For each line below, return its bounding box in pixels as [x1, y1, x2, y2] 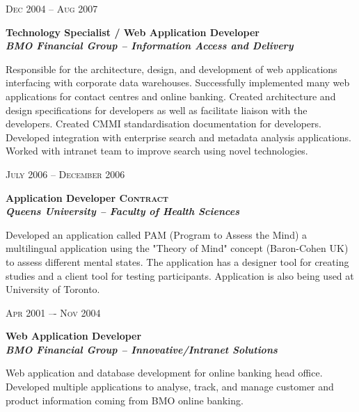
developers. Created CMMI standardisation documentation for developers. [6, 116, 321, 131]
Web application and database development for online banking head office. [6, 365, 323, 380]
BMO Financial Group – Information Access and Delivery [6, 38, 294, 53]
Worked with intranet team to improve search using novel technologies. [6, 143, 308, 158]
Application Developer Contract [6, 190, 169, 205]
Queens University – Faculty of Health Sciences [6, 204, 239, 219]
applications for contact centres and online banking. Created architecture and [6, 88, 336, 103]
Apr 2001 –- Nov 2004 [6, 305, 101, 319]
